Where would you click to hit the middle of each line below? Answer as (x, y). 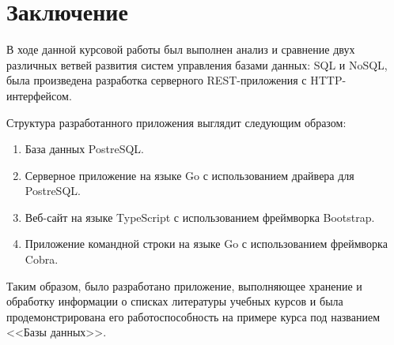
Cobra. (42, 259)
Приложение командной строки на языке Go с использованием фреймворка (206, 244)
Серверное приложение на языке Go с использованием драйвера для (189, 175)
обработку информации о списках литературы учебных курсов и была (175, 301)
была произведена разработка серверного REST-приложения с (157, 80)
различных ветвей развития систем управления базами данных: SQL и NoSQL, (197, 64)
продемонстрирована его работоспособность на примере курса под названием (193, 316)
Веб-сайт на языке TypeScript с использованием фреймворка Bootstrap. (200, 217)
